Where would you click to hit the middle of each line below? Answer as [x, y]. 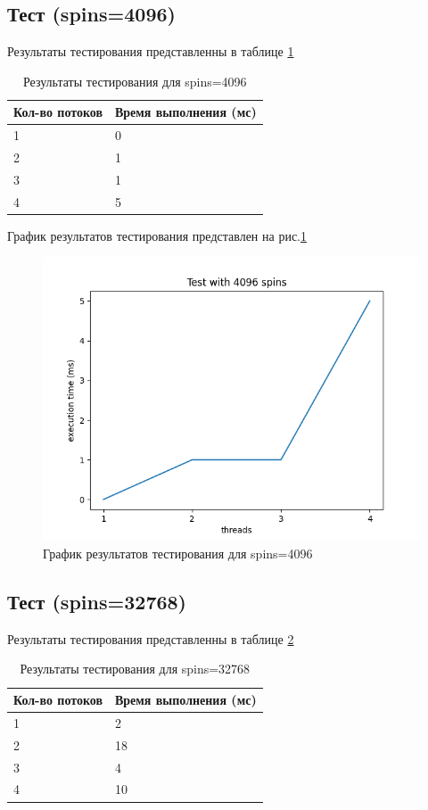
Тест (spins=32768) [97, 602]
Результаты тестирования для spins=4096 [135, 81]
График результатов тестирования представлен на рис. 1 [157, 235]
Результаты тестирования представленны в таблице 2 [151, 638]
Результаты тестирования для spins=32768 [135, 669]
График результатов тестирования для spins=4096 [178, 554]
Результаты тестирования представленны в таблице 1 [151, 51]
